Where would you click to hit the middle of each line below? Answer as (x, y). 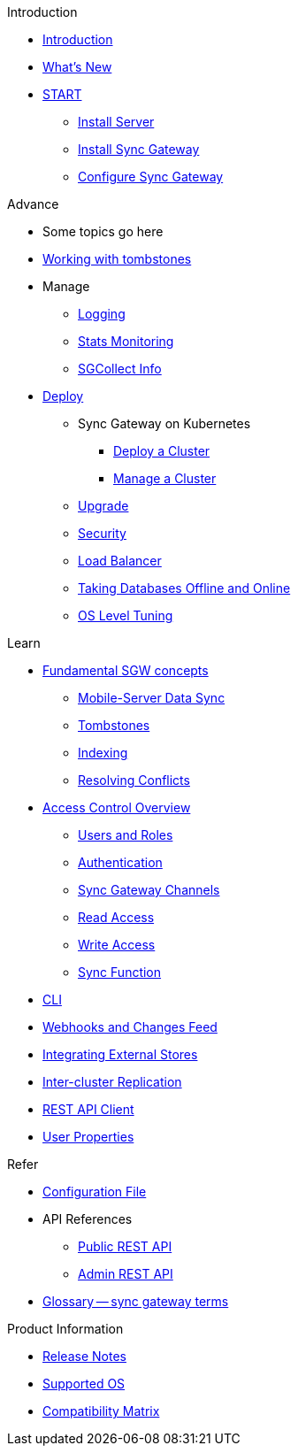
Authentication (120, 862)
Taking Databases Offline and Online (184, 588)
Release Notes (84, 1356)
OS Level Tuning (126, 615)
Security (102, 533)
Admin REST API (126, 1274)
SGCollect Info (120, 369)
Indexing (103, 753)
